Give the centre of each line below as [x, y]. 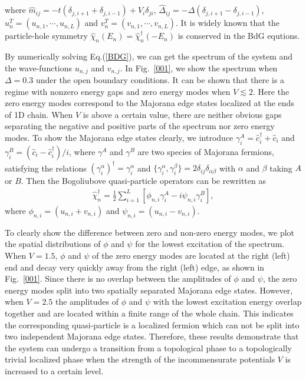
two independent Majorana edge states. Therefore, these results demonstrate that [152, 336]
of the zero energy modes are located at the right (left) [191, 255]
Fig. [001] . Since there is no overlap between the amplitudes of [118, 279]
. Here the [271, 91]
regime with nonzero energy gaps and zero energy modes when [118, 91]
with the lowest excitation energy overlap [227, 301]
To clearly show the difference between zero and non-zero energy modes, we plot [150, 232]
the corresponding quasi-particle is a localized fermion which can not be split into [152, 324]
